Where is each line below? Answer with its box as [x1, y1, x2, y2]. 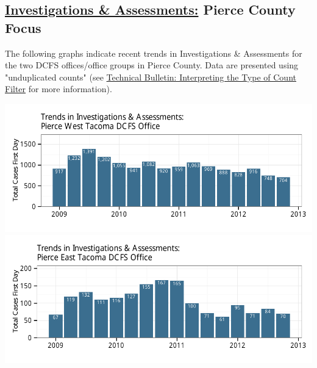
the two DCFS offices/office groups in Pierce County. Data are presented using [5, 59, 299, 71]
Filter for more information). [5, 82, 112, 95]
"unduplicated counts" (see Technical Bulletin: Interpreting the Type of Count [5, 70, 296, 83]
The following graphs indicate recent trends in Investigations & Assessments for [5, 46, 302, 59]
